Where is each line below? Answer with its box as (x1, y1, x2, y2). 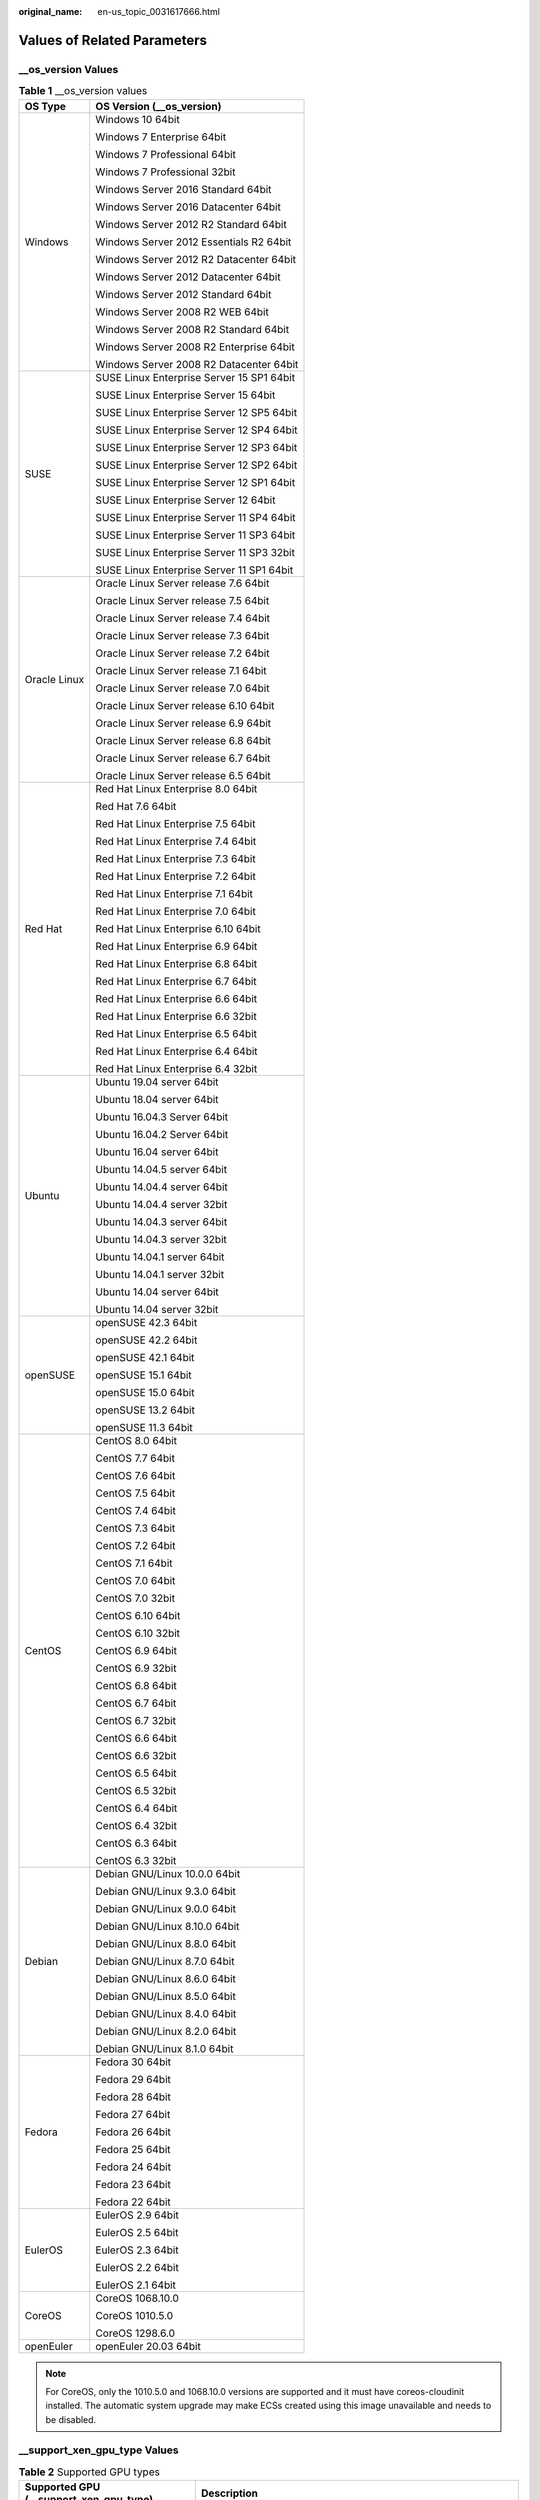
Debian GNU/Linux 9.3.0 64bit (95, 1884, 237, 1898)
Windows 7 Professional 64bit (95, 147, 237, 161)
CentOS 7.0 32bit (95, 1591, 175, 1605)
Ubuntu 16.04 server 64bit (95, 1145, 219, 1159)
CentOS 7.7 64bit (95, 1451, 175, 1465)
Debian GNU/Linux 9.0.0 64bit (95, 1901, 237, 1915)
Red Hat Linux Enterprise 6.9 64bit (95, 939, 258, 953)
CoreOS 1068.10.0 (95, 2291, 180, 2305)
